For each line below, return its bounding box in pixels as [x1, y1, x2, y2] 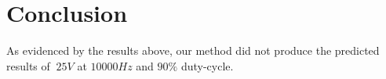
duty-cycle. [180, 57, 234, 74]
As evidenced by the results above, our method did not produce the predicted [6, 42, 380, 59]
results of [6, 57, 50, 74]
